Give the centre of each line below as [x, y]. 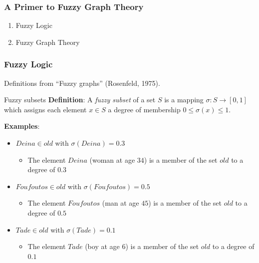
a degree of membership [144, 109]
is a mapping [184, 100]
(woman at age [112, 159]
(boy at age [102, 246]
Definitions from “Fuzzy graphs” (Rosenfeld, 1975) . [82, 83]
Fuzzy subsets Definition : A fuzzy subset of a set [80, 100]
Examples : [22, 126]
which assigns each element [45, 109]
